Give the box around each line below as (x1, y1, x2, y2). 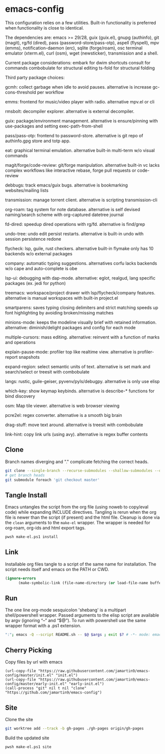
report (5, 354, 18, 360)
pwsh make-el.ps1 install (5, 534, 58, 539)
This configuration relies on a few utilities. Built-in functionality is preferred (5, 20, 156, 26)
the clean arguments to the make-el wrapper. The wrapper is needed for (5, 520, 151, 526)
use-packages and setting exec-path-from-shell (5, 123, 103, 129)
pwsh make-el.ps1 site (5, 744, 52, 749)
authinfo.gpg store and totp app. (5, 138, 71, 144)
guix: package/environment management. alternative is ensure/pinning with (5, 118, 158, 124)
